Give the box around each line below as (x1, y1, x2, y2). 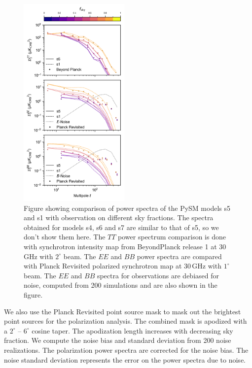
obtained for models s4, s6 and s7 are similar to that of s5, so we (24, 222, 219, 232)
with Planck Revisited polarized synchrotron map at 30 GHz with (24, 261, 221, 271)
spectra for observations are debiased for (97, 270, 219, 280)
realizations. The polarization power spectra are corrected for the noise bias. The (4, 344, 249, 355)
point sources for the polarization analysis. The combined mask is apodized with (4, 316, 247, 326)
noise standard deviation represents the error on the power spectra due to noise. (4, 354, 246, 365)
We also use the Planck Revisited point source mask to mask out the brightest (4, 306, 241, 316)
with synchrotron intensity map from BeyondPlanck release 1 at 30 (24, 241, 226, 251)
